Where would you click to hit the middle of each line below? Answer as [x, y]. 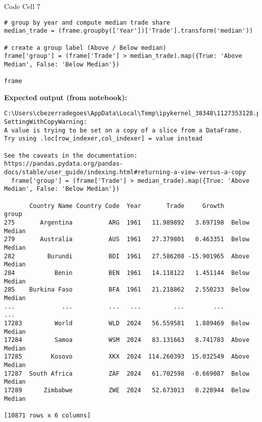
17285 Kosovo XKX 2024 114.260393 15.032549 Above [127, 357]
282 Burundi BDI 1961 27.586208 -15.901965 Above [127, 256]
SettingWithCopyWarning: [46, 122]
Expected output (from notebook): [66, 97]
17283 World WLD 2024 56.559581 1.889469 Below [127, 323]
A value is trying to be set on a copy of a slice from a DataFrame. [123, 130]
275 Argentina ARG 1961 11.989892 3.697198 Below [127, 222]
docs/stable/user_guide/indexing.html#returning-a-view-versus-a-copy [125, 172]
